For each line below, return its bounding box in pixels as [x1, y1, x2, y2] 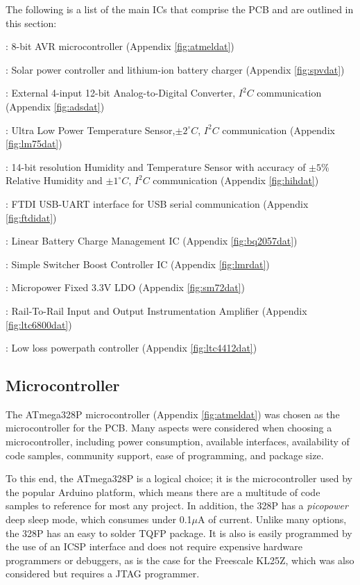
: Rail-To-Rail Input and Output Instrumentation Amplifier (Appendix [6, 303, 307, 318]
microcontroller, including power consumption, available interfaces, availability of [6, 434, 350, 449]
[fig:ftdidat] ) [6, 210, 57, 224]
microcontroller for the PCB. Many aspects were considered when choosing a [6, 420, 332, 435]
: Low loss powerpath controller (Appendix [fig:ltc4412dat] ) [6, 340, 257, 355]
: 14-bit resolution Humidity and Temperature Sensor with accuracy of [6, 159, 306, 174]
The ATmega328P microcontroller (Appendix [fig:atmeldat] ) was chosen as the [6, 406, 340, 421]
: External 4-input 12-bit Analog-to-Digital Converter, [6, 85, 236, 100]
